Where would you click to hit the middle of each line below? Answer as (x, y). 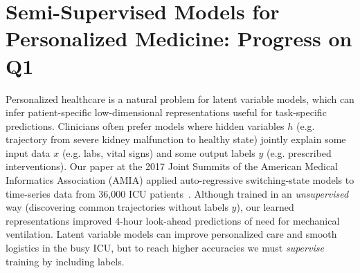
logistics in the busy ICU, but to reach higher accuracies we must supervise (165, 248)
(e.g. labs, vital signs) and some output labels (159, 152)
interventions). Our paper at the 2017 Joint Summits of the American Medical (172, 166)
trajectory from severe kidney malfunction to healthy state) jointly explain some (176, 139)
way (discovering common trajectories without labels (117, 207)
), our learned (265, 207)
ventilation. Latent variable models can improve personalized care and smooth (171, 234)
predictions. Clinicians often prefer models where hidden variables (145, 125)
